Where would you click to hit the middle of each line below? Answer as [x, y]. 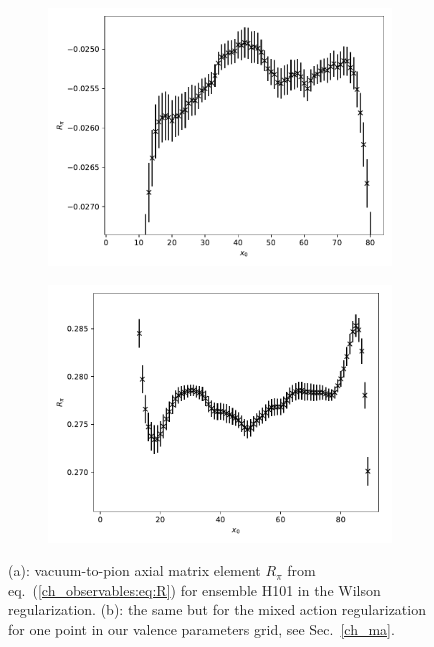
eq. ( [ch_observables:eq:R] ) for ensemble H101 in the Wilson [194, 589]
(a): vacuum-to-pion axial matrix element [134, 570]
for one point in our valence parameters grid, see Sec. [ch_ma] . [201, 628]
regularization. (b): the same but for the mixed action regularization [217, 609]
